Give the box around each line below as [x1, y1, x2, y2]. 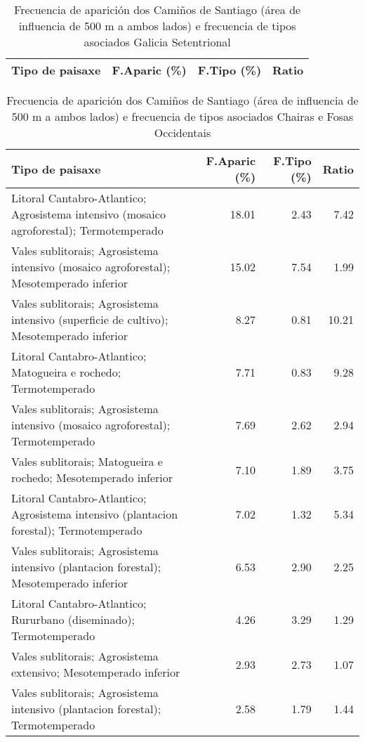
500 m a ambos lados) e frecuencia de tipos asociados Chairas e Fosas [11, 108, 354, 124]
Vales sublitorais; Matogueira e [11, 453, 163, 469]
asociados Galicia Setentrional [84, 34, 231, 50]
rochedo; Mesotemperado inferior [11, 469, 173, 486]
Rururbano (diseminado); [11, 611, 135, 627]
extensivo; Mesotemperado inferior [11, 664, 180, 680]
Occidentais [154, 124, 211, 141]
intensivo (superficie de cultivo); [11, 311, 168, 327]
